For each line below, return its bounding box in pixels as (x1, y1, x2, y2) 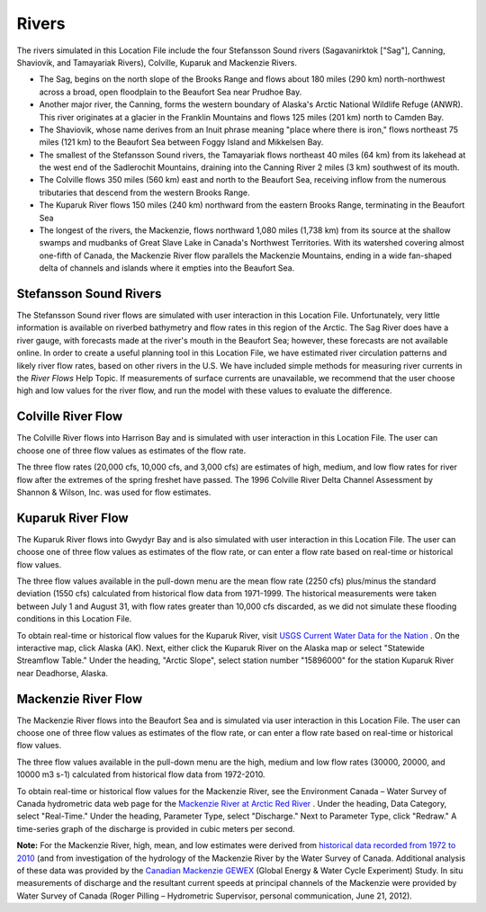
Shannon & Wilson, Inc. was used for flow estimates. (16, 487, 211, 497)
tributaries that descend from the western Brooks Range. (39, 187, 251, 198)
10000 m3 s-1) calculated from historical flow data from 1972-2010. (16, 769, 265, 780)
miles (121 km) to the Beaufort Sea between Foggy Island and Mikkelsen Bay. (39, 137, 324, 148)
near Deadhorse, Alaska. (16, 667, 108, 678)
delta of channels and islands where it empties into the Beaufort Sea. (39, 263, 295, 273)
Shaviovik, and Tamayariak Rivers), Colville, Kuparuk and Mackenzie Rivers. (16, 57, 297, 67)
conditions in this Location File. (16, 613, 132, 624)
